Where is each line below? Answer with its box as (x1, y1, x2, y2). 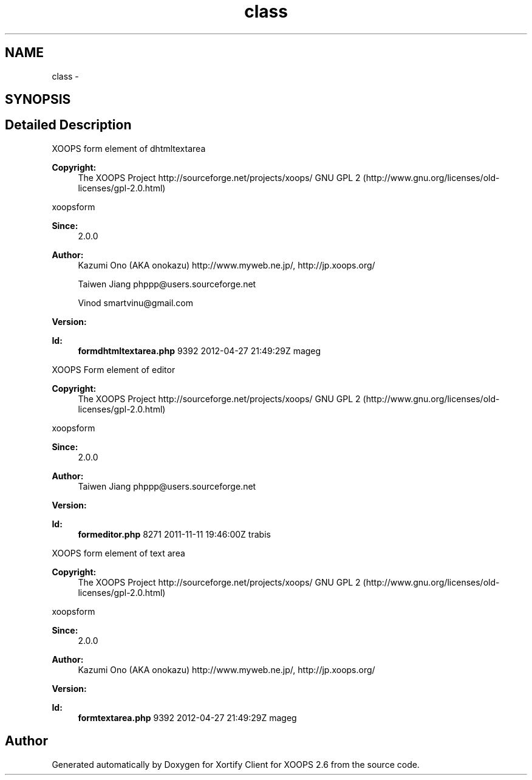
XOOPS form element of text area (52, 547, 185, 558)
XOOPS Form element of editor (52, 364, 176, 375)
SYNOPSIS (5, 92, 71, 108)
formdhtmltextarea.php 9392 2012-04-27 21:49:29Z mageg (78, 345, 321, 356)
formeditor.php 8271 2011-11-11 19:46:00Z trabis (78, 529, 271, 539)
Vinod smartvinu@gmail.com (78, 297, 193, 308)
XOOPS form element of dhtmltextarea (52, 143, 206, 154)
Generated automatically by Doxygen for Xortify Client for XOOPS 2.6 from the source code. (52, 759, 420, 770)
